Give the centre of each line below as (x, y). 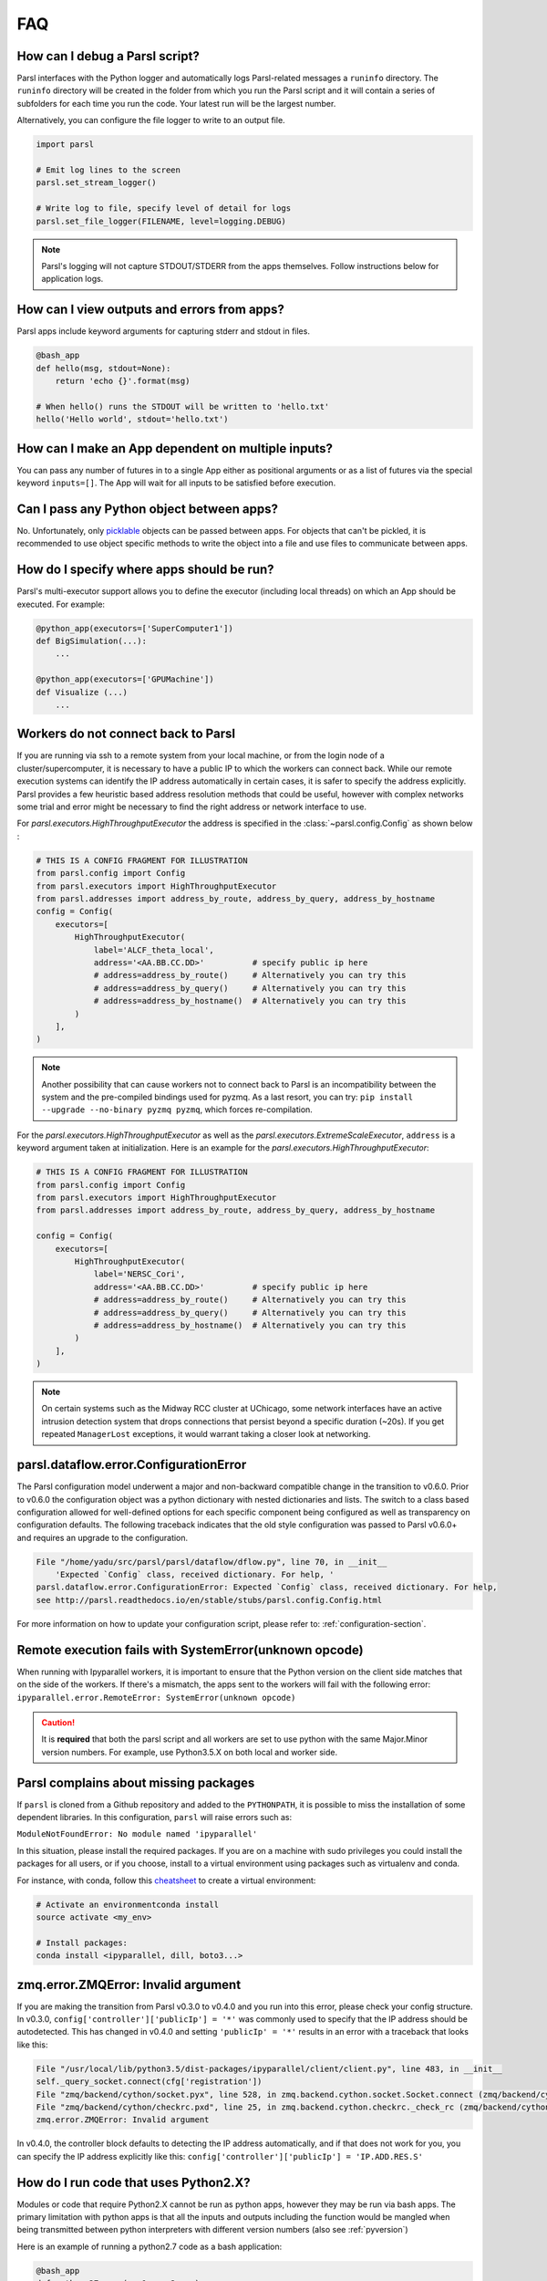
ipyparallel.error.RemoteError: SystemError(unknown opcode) (156, 1698)
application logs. (72, 279)
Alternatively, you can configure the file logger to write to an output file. (151, 120)
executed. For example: (61, 604)
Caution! (58, 1722)
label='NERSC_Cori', (139, 1274)
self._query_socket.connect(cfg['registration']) (149, 2082)
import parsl (65, 145)
